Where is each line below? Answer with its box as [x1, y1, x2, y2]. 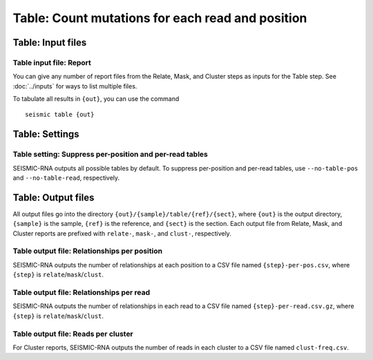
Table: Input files [12, 37, 87, 48]
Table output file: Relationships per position [12, 246, 162, 256]
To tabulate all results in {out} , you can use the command [12, 95, 180, 103]
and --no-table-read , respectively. [12, 173, 120, 182]
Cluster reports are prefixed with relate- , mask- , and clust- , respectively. [12, 229, 231, 238]
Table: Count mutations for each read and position [12, 10, 307, 26]
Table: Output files [12, 191, 95, 203]
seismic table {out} [25, 111, 95, 119]
